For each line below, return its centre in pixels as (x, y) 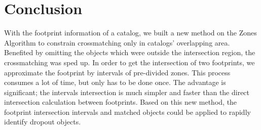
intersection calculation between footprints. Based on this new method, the (121, 102)
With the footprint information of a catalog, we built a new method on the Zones (130, 33)
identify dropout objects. (43, 122)
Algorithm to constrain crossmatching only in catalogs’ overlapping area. (117, 42)
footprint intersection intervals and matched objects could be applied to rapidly (127, 112)
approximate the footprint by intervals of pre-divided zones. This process (117, 72)
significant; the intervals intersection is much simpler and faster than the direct (127, 92)
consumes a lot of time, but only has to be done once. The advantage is (115, 82)
